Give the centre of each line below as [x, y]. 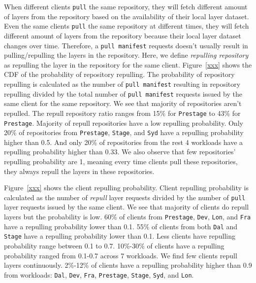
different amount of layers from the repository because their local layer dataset [123, 35]
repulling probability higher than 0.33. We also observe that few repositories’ [120, 152]
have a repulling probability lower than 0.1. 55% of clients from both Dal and [121, 226]
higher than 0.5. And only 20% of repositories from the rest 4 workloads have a [124, 142]
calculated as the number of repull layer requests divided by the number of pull [125, 197]
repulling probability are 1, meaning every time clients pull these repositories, [121, 161]
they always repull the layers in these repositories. [79, 171]
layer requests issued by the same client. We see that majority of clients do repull [127, 207]
